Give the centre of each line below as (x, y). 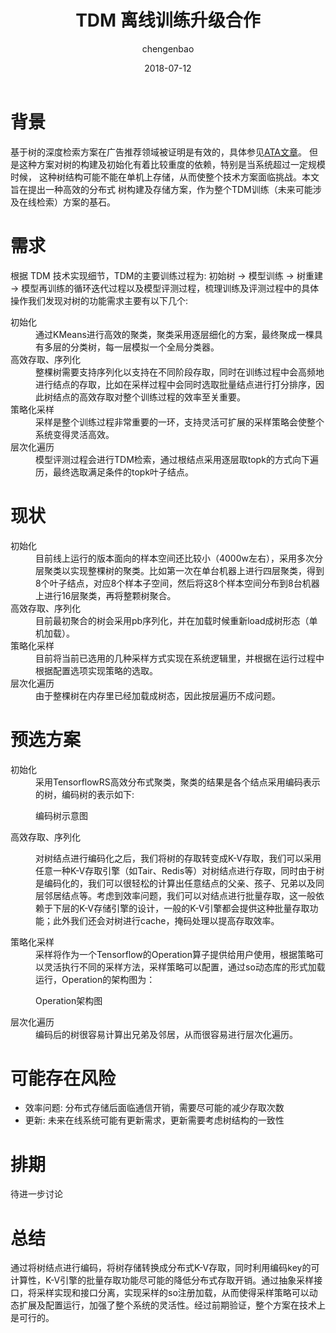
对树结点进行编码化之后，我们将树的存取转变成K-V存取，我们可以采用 (178, 858)
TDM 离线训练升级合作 (168, 20)
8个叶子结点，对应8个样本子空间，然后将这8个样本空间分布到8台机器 (177, 583)
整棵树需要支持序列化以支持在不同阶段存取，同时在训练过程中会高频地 (180, 372)
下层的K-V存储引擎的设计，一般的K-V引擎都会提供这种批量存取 (181, 908)
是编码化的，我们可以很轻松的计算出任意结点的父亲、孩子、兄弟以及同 (180, 883)
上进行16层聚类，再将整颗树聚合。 (106, 595)
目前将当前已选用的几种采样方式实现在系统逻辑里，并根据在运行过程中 (180, 658)
